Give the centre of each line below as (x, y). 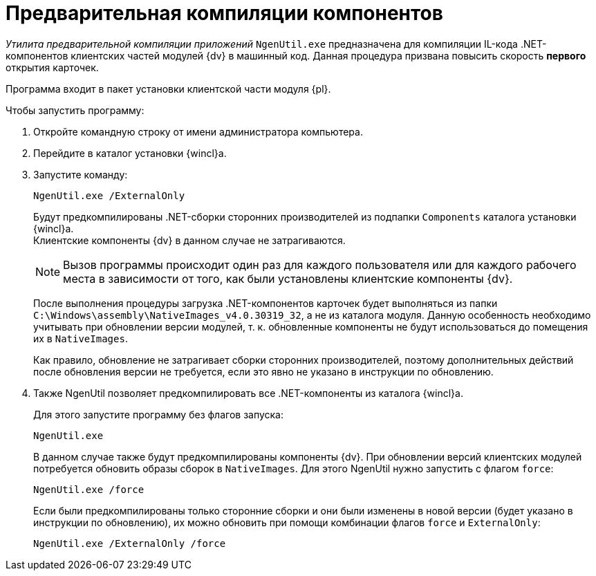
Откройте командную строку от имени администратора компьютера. (198, 131)
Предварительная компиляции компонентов (224, 13)
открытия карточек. (52, 67)
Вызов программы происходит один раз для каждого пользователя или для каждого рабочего (320, 264)
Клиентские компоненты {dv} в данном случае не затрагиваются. (189, 240)
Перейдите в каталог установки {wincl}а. (130, 153)
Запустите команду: (81, 174)
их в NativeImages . (81, 338)
